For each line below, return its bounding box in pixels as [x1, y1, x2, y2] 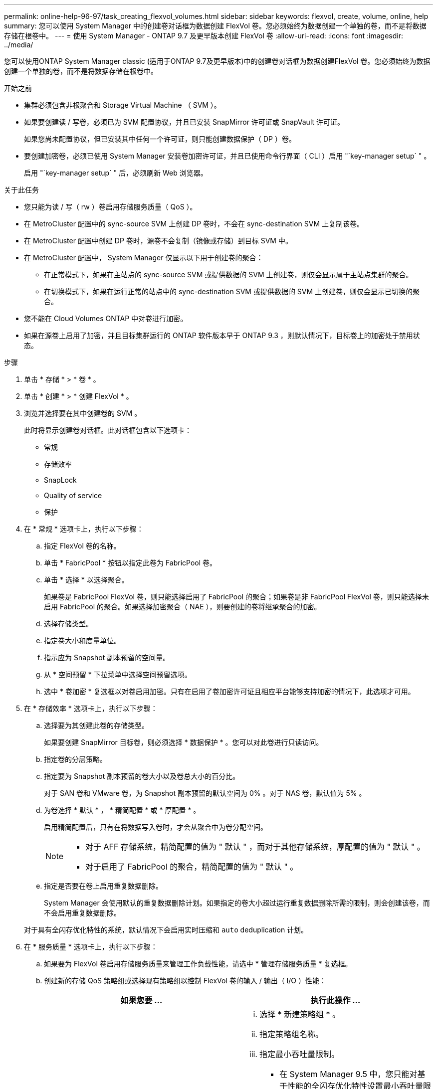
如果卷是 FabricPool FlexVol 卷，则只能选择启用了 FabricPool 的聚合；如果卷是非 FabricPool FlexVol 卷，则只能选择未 [44, 592, 429, 601]
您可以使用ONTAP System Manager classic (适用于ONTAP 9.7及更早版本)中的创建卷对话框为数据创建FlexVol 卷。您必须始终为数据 [4, 57, 431, 65]
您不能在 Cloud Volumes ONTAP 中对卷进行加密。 [24, 314, 188, 323]
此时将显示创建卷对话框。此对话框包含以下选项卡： [24, 426, 192, 434]
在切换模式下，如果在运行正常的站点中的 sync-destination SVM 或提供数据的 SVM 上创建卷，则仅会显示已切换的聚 [44, 287, 420, 296]
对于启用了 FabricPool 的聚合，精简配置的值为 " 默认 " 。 [85, 862, 298, 872]
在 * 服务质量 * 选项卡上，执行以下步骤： [24, 942, 158, 951]
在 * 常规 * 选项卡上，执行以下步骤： [24, 525, 144, 533]
